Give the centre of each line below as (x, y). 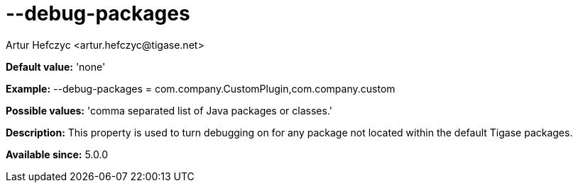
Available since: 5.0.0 (57, 154)
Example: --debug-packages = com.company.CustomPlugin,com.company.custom (201, 88)
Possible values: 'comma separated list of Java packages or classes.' (169, 110)
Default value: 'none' (56, 66)
